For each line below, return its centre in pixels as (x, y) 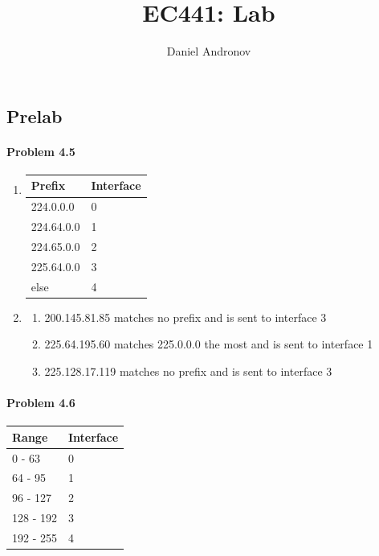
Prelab (35, 115)
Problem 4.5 (41, 151)
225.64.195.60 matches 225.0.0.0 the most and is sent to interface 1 (209, 344)
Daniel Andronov (209, 51)
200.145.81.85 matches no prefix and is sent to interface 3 (185, 317)
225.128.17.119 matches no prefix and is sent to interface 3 (188, 371)
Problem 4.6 (41, 403)
